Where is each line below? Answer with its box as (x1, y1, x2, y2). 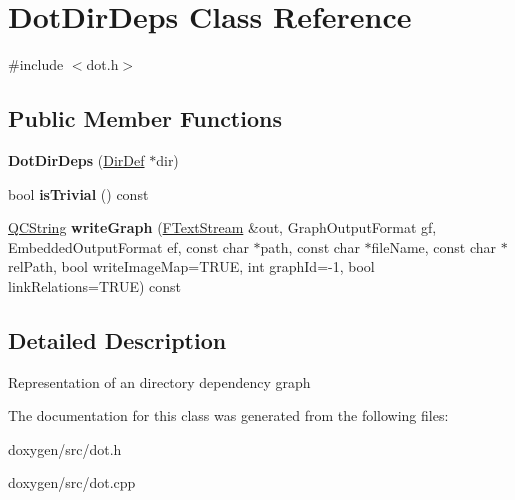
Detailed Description (8, 324, 227, 355)
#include (8, 54, 64, 75)
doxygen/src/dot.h (8, 438, 122, 459)
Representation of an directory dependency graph (8, 371, 311, 392)
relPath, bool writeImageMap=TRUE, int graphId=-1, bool (8, 256, 375, 277)
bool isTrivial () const (8, 183, 149, 204)
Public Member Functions (8, 103, 282, 134)
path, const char (260, 236, 360, 257)
